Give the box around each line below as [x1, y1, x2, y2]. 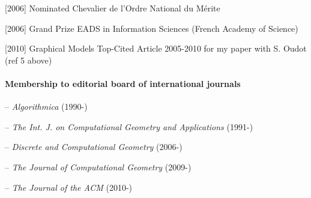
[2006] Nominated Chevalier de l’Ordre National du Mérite [5, 2, 220, 14]
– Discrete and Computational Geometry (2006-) [5, 140, 183, 153]
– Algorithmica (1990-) [5, 100, 88, 113]
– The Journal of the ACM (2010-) [5, 181, 133, 193]
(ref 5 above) [5, 53, 52, 66]
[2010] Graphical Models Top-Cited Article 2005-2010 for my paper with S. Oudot [5, 42, 307, 55]
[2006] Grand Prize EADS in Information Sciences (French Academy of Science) [5, 22, 298, 34]
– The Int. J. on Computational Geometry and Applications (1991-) [5, 120, 253, 133]
